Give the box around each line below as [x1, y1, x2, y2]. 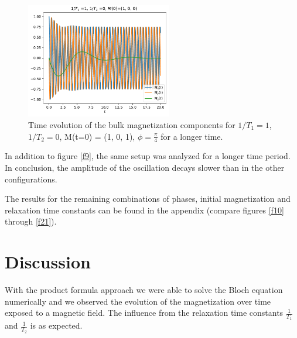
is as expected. [30, 319, 83, 332]
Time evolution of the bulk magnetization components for [28, 118, 235, 130]
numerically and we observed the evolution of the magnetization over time [5, 295, 271, 307]
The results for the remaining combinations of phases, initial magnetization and [5, 192, 291, 205]
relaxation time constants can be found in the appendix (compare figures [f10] [5, 204, 284, 216]
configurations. [5, 173, 57, 185]
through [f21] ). [5, 215, 57, 227]
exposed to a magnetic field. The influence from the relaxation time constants [5, 306, 284, 319]
